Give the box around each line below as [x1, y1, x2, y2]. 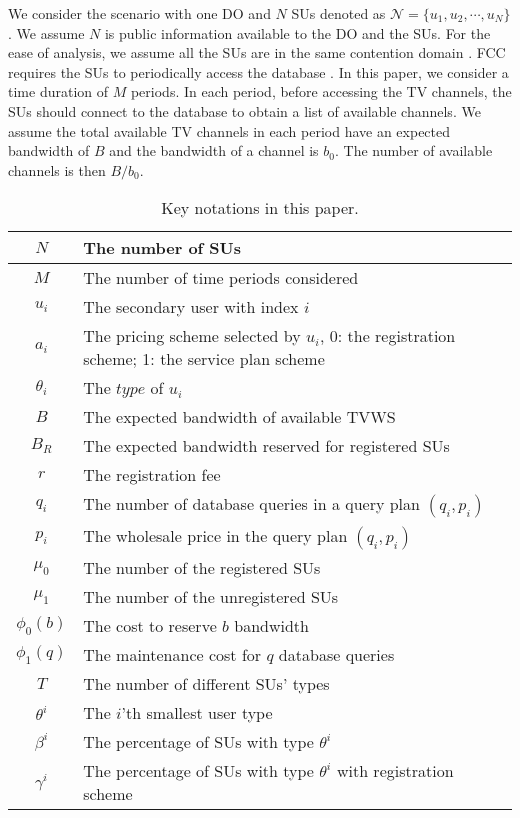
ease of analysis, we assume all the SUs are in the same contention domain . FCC [8, 42, 506, 63]
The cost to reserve [83, 614, 217, 638]
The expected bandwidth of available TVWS [83, 405, 396, 429]
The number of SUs [83, 236, 241, 260]
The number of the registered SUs [83, 556, 321, 580]
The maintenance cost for [83, 643, 262, 667]
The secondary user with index [83, 295, 299, 319]
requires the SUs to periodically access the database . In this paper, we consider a [8, 61, 509, 82]
